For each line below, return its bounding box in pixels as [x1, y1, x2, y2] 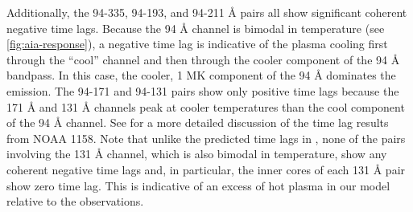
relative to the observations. [6, 193, 144, 210]
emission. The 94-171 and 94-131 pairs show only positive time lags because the [6, 82, 399, 99]
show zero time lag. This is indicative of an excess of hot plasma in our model [6, 177, 390, 194]
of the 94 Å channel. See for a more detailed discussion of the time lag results [6, 114, 389, 131]
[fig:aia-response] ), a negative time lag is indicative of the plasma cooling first [6, 35, 388, 52]
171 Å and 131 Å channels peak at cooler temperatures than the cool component [6, 98, 405, 115]
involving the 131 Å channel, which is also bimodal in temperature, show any [6, 145, 387, 162]
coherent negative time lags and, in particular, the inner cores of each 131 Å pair [6, 161, 406, 177]
